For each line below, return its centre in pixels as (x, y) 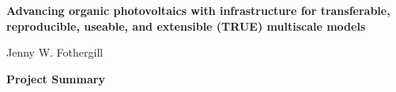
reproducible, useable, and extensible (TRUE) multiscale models (186, 26)
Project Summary (56, 78)
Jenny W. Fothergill (55, 52)
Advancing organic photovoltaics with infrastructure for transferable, (198, 10)
